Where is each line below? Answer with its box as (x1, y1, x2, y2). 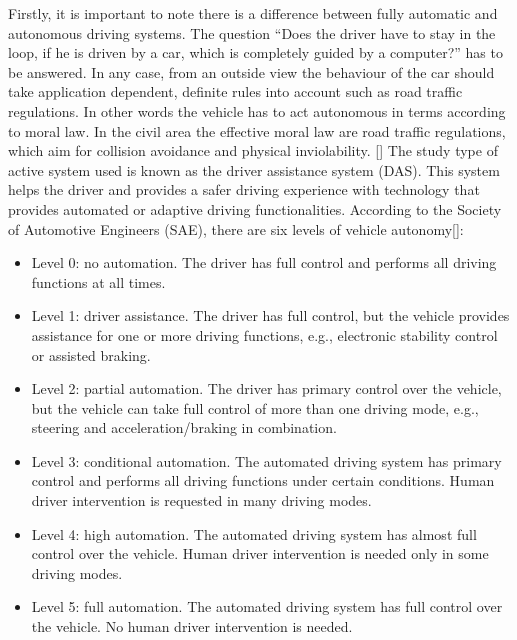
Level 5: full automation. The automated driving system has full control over (31, 596, 503, 617)
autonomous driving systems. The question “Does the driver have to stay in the (8, 22, 496, 43)
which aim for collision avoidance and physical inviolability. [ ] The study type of (8, 140, 498, 161)
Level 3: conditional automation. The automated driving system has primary (31, 450, 502, 471)
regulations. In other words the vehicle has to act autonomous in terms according (8, 100, 506, 121)
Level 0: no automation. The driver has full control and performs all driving (31, 252, 497, 273)
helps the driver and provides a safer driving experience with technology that (8, 179, 480, 200)
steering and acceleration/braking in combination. (31, 417, 337, 438)
